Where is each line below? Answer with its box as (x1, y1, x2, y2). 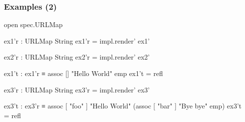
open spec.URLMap (4, 19, 63, 30)
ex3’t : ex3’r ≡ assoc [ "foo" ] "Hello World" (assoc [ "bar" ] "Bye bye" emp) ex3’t (4, 101, 242, 111)
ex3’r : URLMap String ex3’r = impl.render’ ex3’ (4, 84, 150, 94)
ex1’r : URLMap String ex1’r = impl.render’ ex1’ (4, 35, 150, 46)
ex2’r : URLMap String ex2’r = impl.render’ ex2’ (4, 52, 150, 62)
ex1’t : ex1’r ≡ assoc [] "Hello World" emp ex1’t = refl (4, 68, 163, 78)
